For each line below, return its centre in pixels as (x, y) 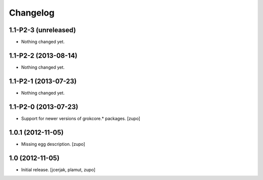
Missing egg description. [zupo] (53, 144)
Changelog (32, 13)
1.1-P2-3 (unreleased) (43, 30)
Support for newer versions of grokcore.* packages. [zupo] (81, 118)
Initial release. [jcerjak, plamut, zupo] (58, 170)
